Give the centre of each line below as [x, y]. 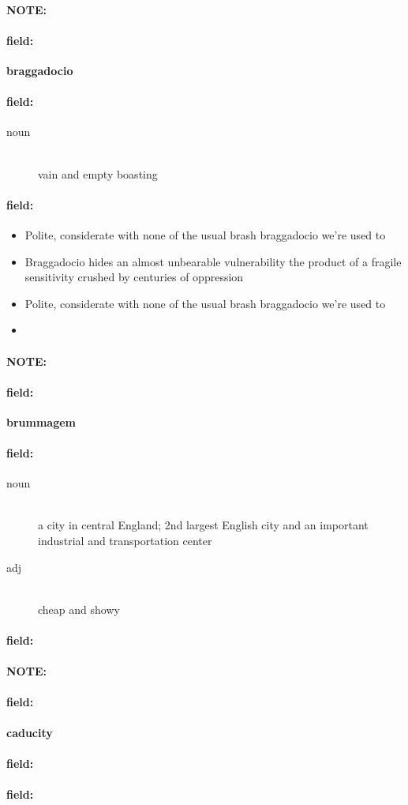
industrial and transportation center [125, 541]
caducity [30, 732]
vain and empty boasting [98, 173]
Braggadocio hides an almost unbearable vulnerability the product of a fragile [213, 261]
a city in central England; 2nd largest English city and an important [203, 525]
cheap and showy [79, 609]
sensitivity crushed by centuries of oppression [134, 277]
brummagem [41, 421]
